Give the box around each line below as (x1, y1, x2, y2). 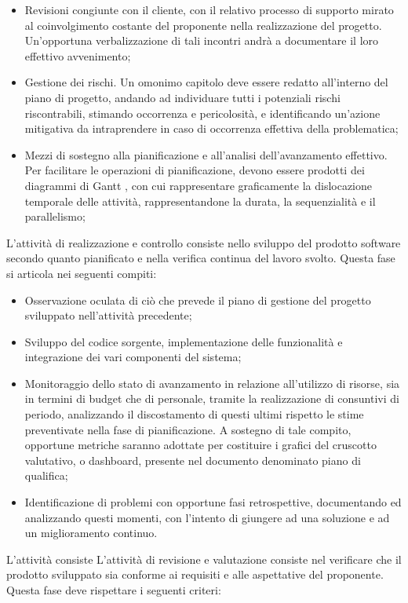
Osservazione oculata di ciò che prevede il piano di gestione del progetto (24, 291, 371, 308)
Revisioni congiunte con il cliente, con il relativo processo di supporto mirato (24, 2, 394, 17)
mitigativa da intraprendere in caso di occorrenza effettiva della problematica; (24, 120, 399, 137)
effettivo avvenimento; (24, 47, 131, 64)
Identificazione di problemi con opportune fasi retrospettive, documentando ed (24, 494, 402, 510)
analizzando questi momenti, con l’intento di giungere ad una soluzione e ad (24, 509, 390, 525)
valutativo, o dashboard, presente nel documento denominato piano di (24, 451, 361, 468)
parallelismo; (24, 208, 86, 225)
